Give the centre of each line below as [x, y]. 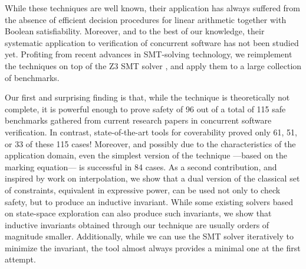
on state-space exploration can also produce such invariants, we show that [138, 213]
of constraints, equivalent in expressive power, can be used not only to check [143, 189]
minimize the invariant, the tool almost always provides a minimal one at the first [153, 247]
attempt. [20, 259]
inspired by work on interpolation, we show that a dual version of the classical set [152, 178]
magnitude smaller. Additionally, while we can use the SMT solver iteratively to [149, 236]
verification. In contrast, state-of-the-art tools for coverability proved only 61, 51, [151, 132]
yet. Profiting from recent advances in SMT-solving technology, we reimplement [149, 54]
